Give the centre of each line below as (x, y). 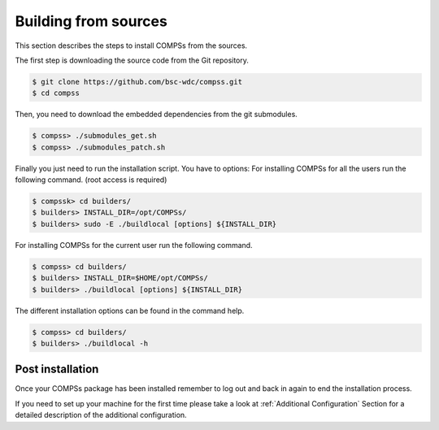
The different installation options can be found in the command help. (130, 311)
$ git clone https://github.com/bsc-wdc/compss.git (137, 82)
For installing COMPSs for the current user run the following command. (134, 245)
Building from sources (91, 21)
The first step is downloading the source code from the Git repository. (132, 60)
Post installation (57, 369)
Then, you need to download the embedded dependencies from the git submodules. (156, 115)
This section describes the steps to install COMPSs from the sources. (131, 46)
